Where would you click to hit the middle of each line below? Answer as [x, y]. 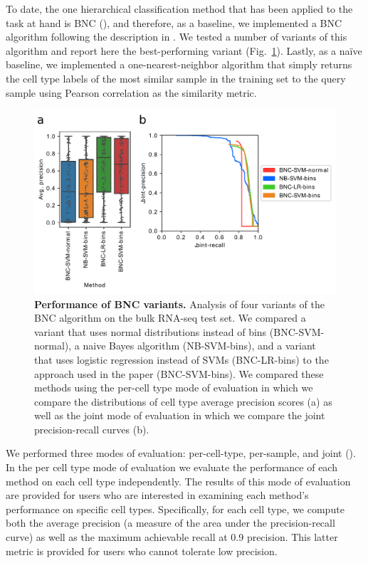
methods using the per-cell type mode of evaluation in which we [174, 388]
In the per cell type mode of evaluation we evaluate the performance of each [172, 467]
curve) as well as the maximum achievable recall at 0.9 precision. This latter [172, 537]
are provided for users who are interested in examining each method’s [157, 495]
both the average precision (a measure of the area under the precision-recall [170, 523]
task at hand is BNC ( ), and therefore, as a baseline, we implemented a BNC [174, 22]
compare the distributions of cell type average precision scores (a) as [183, 401]
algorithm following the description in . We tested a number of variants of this [177, 37]
